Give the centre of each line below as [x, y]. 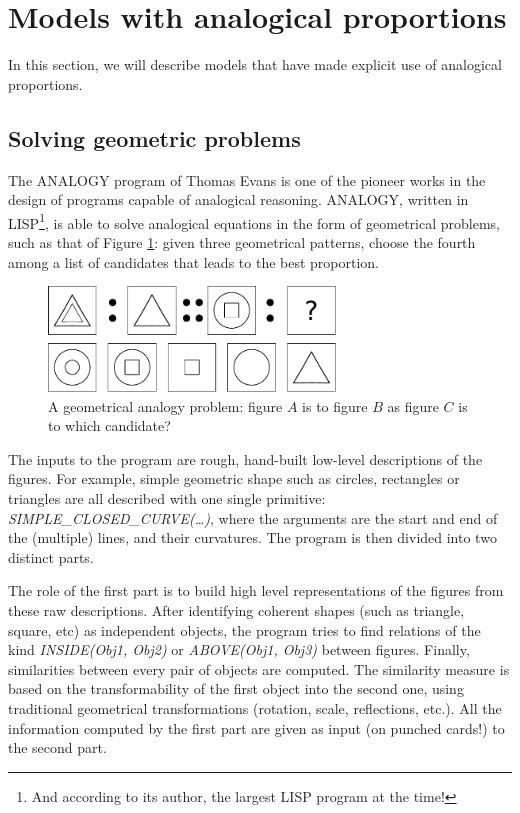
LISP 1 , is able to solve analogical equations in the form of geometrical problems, [254, 221]
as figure [413, 405]
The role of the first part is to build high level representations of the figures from [256, 590]
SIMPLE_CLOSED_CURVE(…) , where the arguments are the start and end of [253, 517]
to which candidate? [109, 425]
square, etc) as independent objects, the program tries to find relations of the [244, 629]
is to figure [335, 405]
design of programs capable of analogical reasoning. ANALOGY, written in [238, 199]
